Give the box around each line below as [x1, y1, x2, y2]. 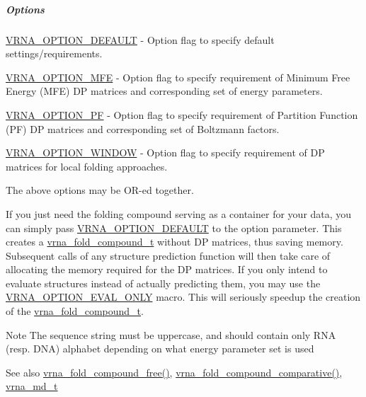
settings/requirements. [6, 46, 103, 61]
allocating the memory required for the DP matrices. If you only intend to [6, 262, 328, 277]
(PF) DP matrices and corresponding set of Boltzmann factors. [6, 121, 280, 136]
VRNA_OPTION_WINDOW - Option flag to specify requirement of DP [6, 145, 325, 160]
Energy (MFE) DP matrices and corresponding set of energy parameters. [6, 84, 323, 98]
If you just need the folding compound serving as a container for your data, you [6, 206, 352, 221]
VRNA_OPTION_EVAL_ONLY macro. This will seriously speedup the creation [6, 289, 361, 304]
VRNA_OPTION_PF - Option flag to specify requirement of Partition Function [6, 107, 358, 122]
